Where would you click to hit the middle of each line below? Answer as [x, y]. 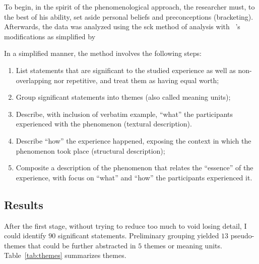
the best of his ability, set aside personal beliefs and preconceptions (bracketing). [129, 16]
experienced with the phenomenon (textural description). [104, 124]
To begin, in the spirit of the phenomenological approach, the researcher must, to [129, 7]
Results [24, 204]
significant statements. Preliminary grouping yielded [138, 236]
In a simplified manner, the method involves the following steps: [103, 53]
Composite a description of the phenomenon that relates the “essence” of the [135, 168]
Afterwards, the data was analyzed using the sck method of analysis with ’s [122, 26]
